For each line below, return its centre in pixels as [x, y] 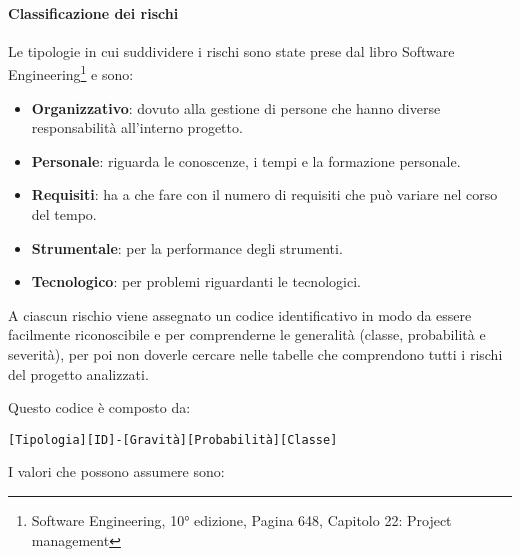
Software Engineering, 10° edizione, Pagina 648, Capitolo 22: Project [241, 520]
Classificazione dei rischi [93, 12]
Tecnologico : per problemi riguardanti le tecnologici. [196, 281]
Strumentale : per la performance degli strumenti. [187, 247]
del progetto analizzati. [78, 373]
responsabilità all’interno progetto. [137, 127]
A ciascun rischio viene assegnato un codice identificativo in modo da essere [240, 314]
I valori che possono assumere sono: [116, 471]
